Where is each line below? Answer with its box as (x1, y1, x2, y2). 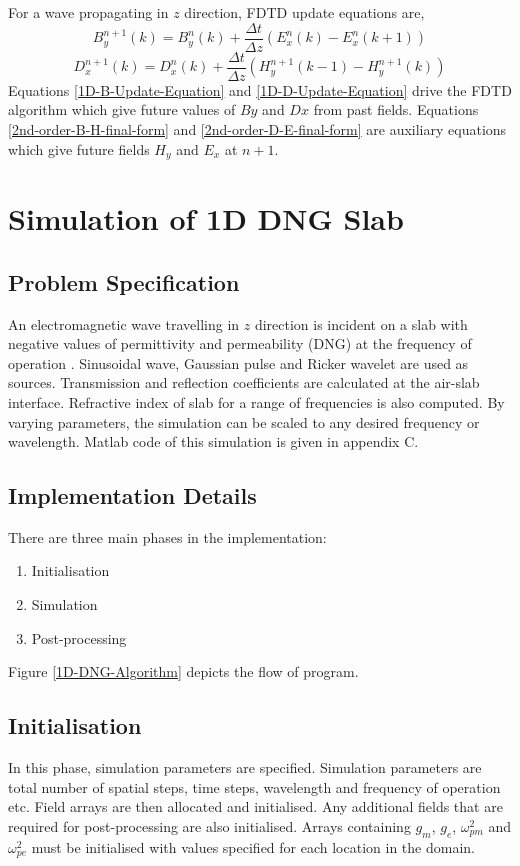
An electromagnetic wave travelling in (8, 313, 240, 334)
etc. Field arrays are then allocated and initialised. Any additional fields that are (8, 796, 503, 817)
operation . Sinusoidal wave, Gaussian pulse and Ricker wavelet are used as (8, 352, 469, 373)
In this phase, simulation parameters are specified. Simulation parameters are (8, 757, 482, 778)
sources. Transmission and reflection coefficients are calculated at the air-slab (8, 372, 480, 393)
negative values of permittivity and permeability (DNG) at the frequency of (8, 333, 472, 354)
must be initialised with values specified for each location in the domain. (31, 836, 475, 857)
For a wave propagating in (8, 2, 169, 22)
